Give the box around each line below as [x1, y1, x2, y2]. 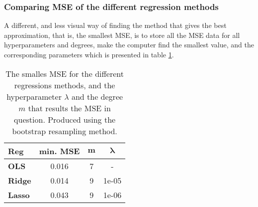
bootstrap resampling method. [12, 125, 117, 137]
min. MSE [39, 145, 80, 157]
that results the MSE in [28, 102, 111, 114]
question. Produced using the [14, 113, 116, 125]
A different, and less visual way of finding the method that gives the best [4, 20, 227, 30]
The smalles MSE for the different [5, 67, 124, 79]
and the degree [71, 90, 123, 102]
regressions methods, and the [14, 79, 115, 91]
